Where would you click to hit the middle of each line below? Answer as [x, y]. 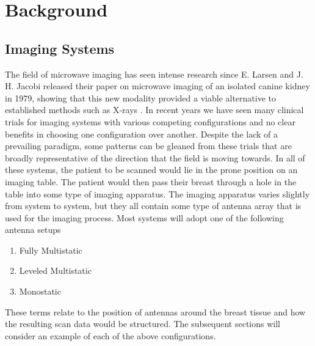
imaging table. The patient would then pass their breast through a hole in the [151, 181]
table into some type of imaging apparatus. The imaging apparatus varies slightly [157, 193]
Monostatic [40, 291]
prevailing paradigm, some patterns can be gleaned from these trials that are [148, 146]
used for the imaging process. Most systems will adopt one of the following [144, 217]
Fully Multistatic [51, 250]
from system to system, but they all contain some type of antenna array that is [153, 206]
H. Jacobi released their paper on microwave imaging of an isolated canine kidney [157, 86]
